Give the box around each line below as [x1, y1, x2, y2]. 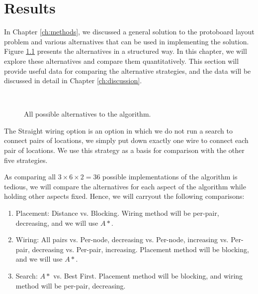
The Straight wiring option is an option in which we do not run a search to [4, 125, 233, 136]
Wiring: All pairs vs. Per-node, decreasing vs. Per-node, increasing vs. [15, 234, 229, 245]
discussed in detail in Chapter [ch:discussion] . [4, 75, 142, 86]
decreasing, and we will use [15, 217, 98, 228]
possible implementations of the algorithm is [102, 171, 238, 182]
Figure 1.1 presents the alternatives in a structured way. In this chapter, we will [4, 46, 247, 56]
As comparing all [4, 171, 56, 182]
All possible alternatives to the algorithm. [24, 109, 151, 119]
